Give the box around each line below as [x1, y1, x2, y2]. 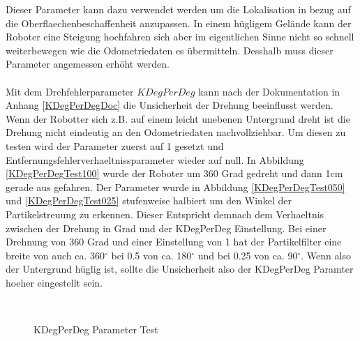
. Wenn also [301, 248, 351, 262]
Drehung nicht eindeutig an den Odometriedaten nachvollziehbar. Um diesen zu [6, 125, 346, 139]
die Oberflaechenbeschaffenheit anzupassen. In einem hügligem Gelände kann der [6, 15, 352, 30]
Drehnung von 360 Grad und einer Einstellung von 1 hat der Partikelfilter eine [6, 234, 342, 249]
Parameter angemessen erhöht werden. [6, 56, 170, 71]
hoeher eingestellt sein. [6, 275, 103, 289]
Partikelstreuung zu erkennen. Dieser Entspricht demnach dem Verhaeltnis [6, 206, 324, 221]
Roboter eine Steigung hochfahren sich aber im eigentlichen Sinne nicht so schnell [6, 29, 354, 44]
